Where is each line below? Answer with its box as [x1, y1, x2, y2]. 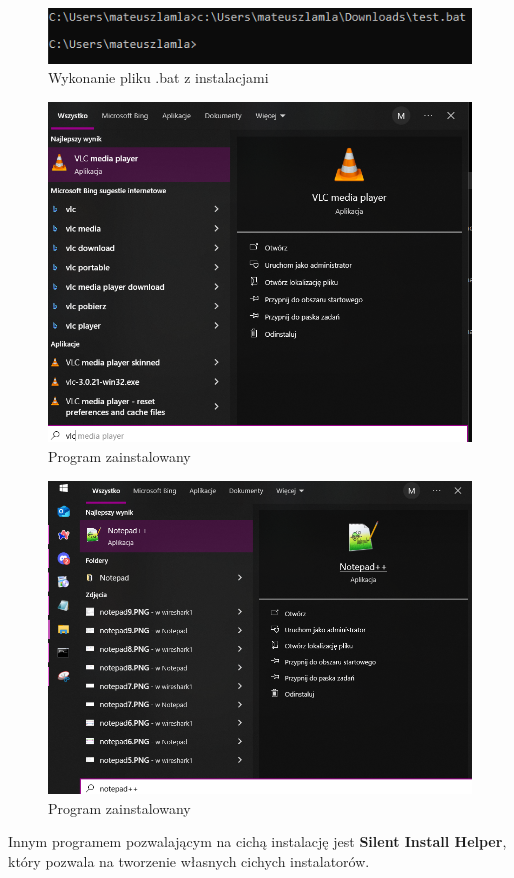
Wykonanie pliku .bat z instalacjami [48, 67, 269, 88]
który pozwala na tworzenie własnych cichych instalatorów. [8, 850, 370, 871]
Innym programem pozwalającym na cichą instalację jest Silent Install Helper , [8, 831, 507, 852]
